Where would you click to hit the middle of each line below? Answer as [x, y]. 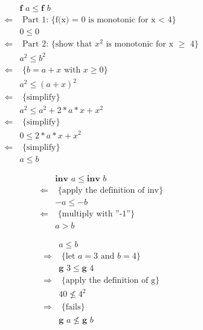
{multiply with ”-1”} [96, 214]
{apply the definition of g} [110, 280]
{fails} [73, 307]
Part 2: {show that [57, 44]
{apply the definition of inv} [111, 190]
